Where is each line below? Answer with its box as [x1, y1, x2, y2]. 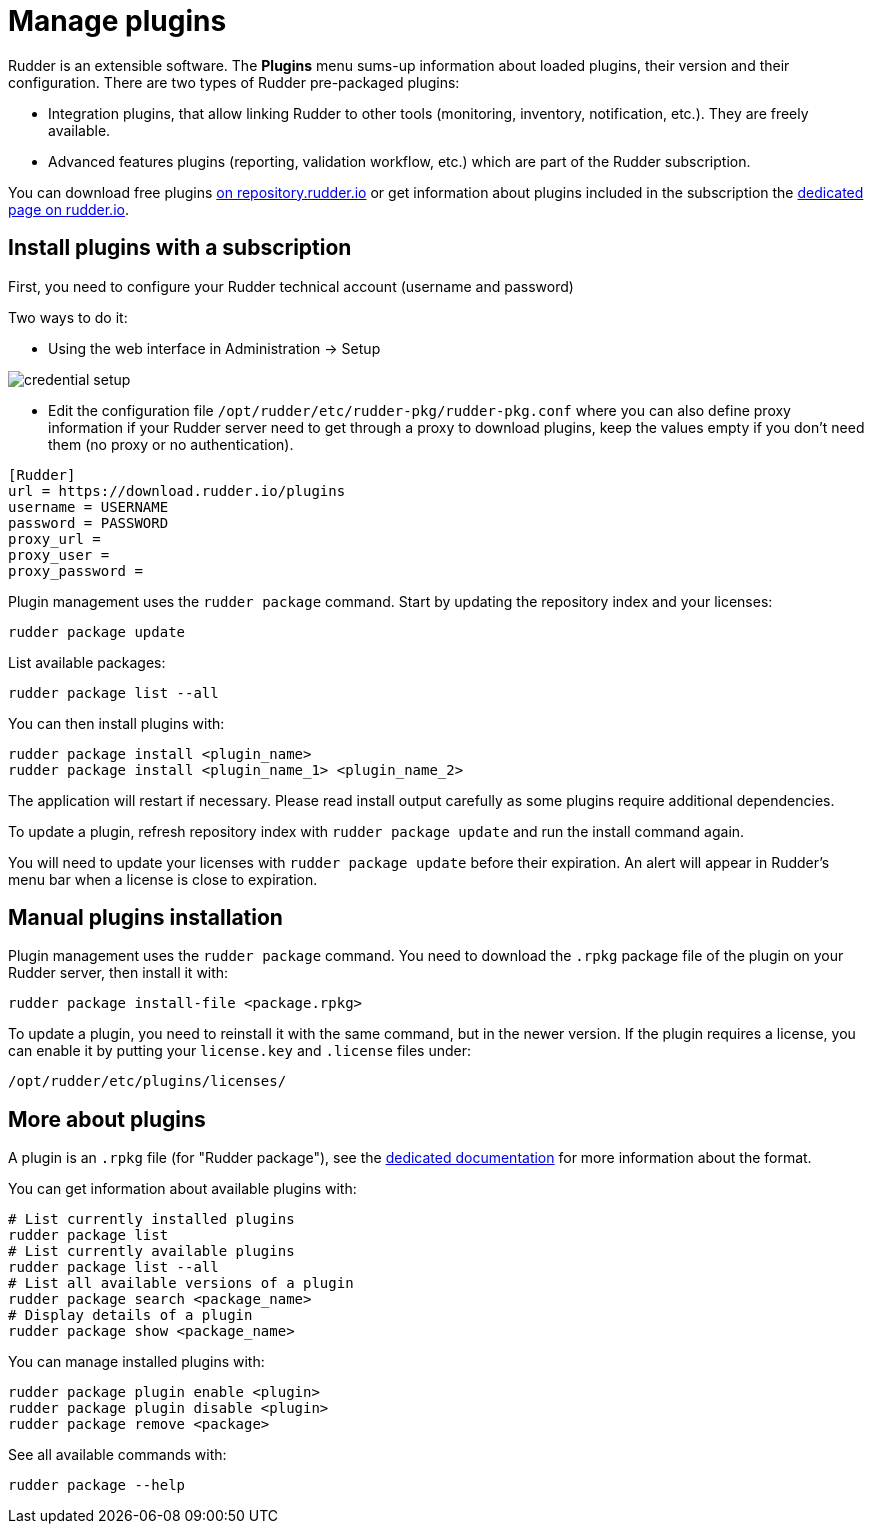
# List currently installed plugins [8, 1211, 295, 1228]
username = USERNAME [8, 498, 169, 515]
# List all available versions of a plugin [8, 1275, 354, 1292]
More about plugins [8, 1106, 206, 1132]
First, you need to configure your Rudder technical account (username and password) [8, 277, 574, 295]
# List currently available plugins [8, 1243, 295, 1260]
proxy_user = [8, 546, 110, 563]
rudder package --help [8, 1477, 186, 1494]
